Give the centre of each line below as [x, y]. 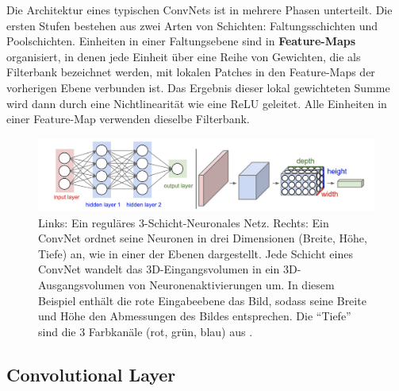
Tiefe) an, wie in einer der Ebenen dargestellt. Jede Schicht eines [196, 253]
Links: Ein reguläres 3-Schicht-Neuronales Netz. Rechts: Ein [184, 222]
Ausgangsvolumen [82, 285]
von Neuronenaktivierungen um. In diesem [231, 285]
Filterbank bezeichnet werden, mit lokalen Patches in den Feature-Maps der [191, 72]
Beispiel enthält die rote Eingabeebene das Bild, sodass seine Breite [202, 300]
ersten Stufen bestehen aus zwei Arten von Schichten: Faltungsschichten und [192, 25]
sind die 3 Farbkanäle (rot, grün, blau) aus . [146, 331]
